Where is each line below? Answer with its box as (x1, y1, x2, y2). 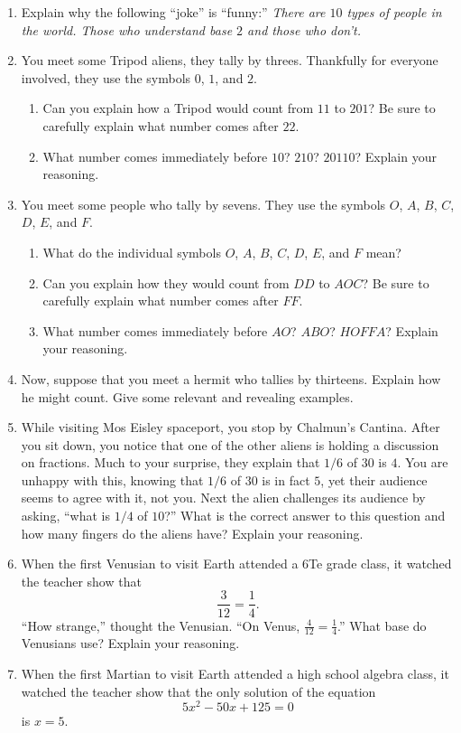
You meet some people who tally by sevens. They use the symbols (21, 194, 386, 213)
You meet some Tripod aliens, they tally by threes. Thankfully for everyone (21, 51, 438, 70)
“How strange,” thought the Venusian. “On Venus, (21, 616, 300, 634)
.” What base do (337, 616, 427, 634)
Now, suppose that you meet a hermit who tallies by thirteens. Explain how (21, 369, 441, 388)
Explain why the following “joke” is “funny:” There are (21, 3, 326, 21)
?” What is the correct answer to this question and (164, 506, 446, 525)
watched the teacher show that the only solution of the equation (21, 681, 376, 700)
